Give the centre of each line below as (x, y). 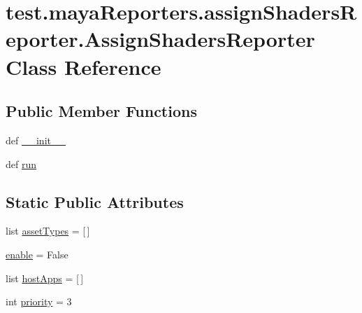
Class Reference (84, 66)
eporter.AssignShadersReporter (160, 39)
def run (21, 164)
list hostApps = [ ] (45, 278)
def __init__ (36, 140)
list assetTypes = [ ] (48, 231)
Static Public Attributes (95, 201)
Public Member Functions (101, 111)
